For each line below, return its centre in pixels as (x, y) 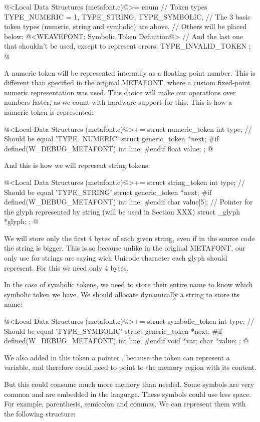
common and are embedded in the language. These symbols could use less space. (128, 394)
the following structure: (40, 413)
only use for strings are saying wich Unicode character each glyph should (116, 258)
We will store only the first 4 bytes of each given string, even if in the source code (129, 238)
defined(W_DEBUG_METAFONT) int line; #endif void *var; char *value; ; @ (126, 341)
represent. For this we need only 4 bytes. (66, 267)
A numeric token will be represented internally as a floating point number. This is (130, 72)
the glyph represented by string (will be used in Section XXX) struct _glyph (122, 211)
